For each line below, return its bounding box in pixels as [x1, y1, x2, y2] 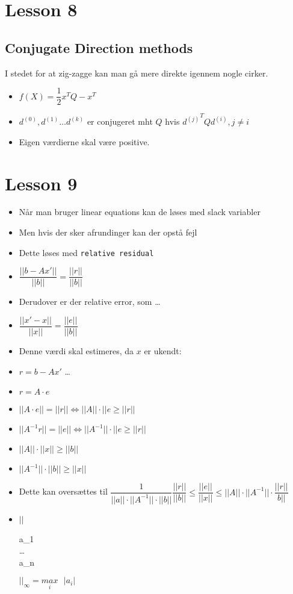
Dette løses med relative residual [19, 246, 154, 258]
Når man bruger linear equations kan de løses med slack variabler [19, 205, 261, 218]
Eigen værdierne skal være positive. [19, 135, 150, 148]
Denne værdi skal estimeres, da [19, 345, 134, 357]
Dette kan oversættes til [19, 485, 108, 498]
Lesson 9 [5, 170, 78, 195]
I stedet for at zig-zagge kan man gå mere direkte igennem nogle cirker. [5, 66, 268, 79]
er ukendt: [144, 345, 182, 357]
